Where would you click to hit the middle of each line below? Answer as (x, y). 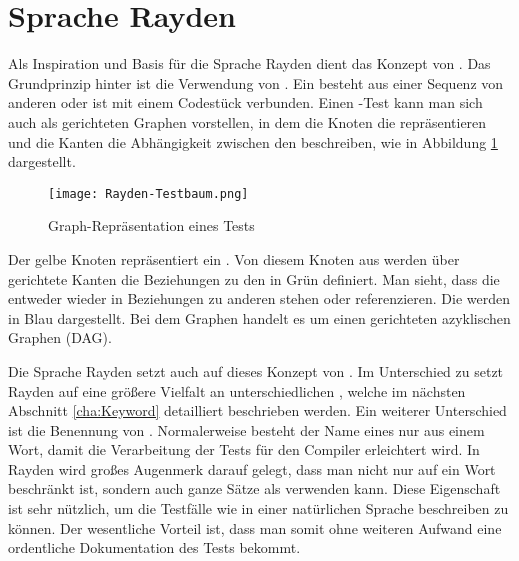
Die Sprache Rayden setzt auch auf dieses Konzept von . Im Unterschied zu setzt (256, 370)
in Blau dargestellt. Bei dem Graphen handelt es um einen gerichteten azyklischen (259, 317)
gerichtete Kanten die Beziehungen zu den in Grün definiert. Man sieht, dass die (254, 278)
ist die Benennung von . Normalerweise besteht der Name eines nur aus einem (246, 429)
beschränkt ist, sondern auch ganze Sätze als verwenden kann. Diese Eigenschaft (254, 488)
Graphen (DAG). (60, 337)
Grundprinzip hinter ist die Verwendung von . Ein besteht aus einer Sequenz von (256, 82)
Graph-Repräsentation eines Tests (151, 225)
